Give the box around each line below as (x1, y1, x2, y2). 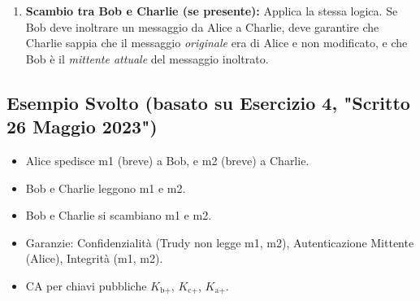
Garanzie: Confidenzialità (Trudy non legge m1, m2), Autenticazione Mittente (25, 233, 414, 251)
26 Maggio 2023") (6, 114, 158, 139)
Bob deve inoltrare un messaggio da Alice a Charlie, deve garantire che (25, 18, 379, 35)
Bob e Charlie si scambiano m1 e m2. (25, 207, 212, 224)
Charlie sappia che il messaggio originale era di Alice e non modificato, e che (25, 34, 408, 51)
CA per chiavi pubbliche (25, 277, 147, 294)
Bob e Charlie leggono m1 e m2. (25, 179, 186, 196)
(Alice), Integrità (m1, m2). (25, 250, 163, 267)
